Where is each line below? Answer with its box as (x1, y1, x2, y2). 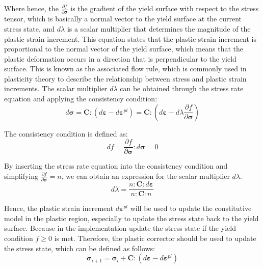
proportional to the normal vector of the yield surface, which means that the (4, 43, 243, 54)
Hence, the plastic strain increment (4, 203, 114, 213)
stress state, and (4, 23, 55, 34)
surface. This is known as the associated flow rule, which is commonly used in (4, 63, 247, 74)
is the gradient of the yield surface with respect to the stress (70, 3, 259, 13)
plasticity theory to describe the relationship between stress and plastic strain (4, 73, 247, 84)
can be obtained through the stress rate (120, 83, 244, 94)
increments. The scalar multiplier (4, 83, 108, 94)
